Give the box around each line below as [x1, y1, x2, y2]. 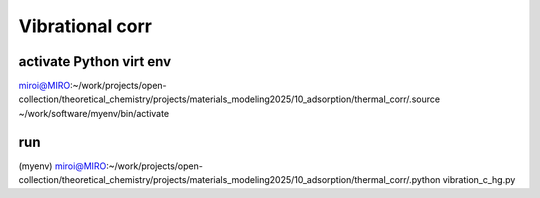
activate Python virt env [18, 53, 172, 70]
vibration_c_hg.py [442, 174, 516, 186]
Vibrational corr [18, 15, 152, 37]
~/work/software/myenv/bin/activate [18, 107, 170, 119]
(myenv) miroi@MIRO [18, 160, 107, 172]
